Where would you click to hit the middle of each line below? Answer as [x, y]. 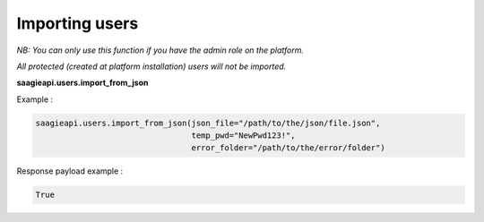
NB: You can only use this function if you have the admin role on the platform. [160, 50]
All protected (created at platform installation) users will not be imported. [151, 66]
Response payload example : [70, 171]
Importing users [78, 23]
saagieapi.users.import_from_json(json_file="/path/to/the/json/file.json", [208, 123]
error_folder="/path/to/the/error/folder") [288, 148]
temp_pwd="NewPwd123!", [243, 136]
